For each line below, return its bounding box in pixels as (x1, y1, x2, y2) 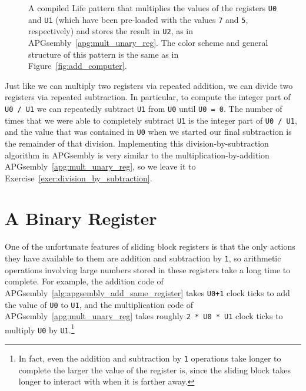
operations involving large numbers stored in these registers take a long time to (5, 263, 291, 276)
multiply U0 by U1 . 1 (5, 322, 75, 336)
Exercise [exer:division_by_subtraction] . (5, 171, 152, 184)
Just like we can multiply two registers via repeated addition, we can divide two (5, 79, 293, 91)
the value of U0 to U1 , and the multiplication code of (5, 298, 193, 310)
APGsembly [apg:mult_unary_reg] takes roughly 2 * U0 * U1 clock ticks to (5, 310, 283, 322)
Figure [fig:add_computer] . (28, 59, 127, 72)
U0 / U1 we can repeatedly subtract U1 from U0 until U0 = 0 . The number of (5, 102, 282, 114)
